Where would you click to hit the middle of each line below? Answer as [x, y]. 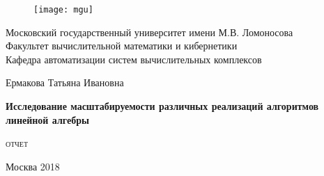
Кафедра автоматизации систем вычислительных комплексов [134, 59]
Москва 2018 [33, 166]
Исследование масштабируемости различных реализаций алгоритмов [162, 106]
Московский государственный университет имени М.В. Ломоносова [149, 32]
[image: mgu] [63, 10]
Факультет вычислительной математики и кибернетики [122, 46]
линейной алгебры [47, 119]
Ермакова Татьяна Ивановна [65, 82]
